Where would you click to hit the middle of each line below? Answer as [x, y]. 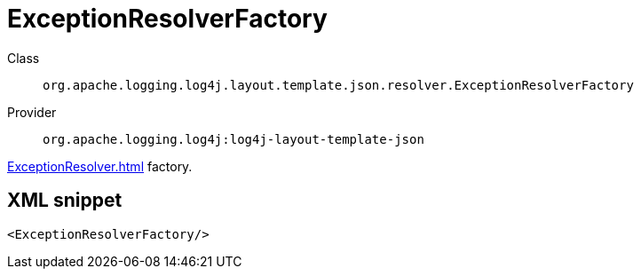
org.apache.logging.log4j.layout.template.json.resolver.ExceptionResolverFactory [338, 85]
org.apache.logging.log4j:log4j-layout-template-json [233, 139]
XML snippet [65, 201]
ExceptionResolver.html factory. [100, 166]
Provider [32, 112]
